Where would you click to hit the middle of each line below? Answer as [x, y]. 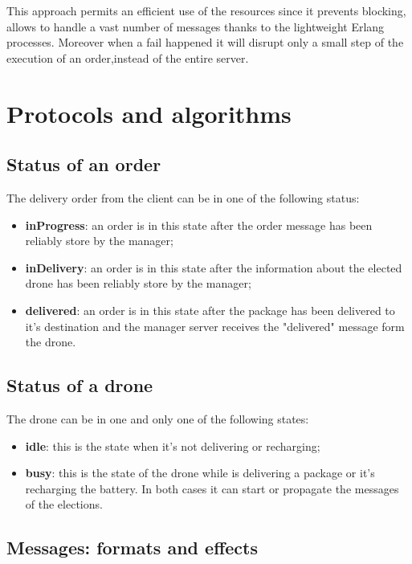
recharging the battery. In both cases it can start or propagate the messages [212, 488]
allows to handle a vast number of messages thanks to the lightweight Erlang [196, 26]
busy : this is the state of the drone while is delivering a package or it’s [200, 473]
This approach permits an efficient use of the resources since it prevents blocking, [206, 10]
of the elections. [64, 504]
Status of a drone [80, 385]
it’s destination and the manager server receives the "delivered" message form [215, 326]
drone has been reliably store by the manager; [138, 283]
